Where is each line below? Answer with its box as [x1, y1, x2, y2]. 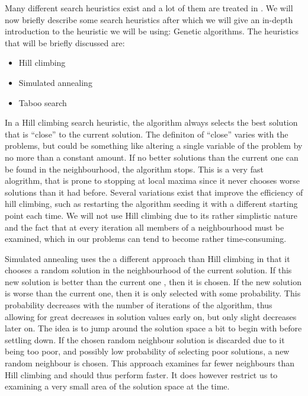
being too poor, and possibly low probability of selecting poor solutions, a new [5, 345, 290, 357]
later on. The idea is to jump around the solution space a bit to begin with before [5, 322, 302, 334]
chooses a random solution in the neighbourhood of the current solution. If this [5, 264, 292, 276]
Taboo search [18, 96, 67, 108]
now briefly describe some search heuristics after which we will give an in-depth [5, 13, 293, 25]
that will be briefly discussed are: [5, 36, 125, 49]
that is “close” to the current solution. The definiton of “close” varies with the [5, 127, 288, 140]
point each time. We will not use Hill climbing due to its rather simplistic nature [5, 209, 297, 221]
